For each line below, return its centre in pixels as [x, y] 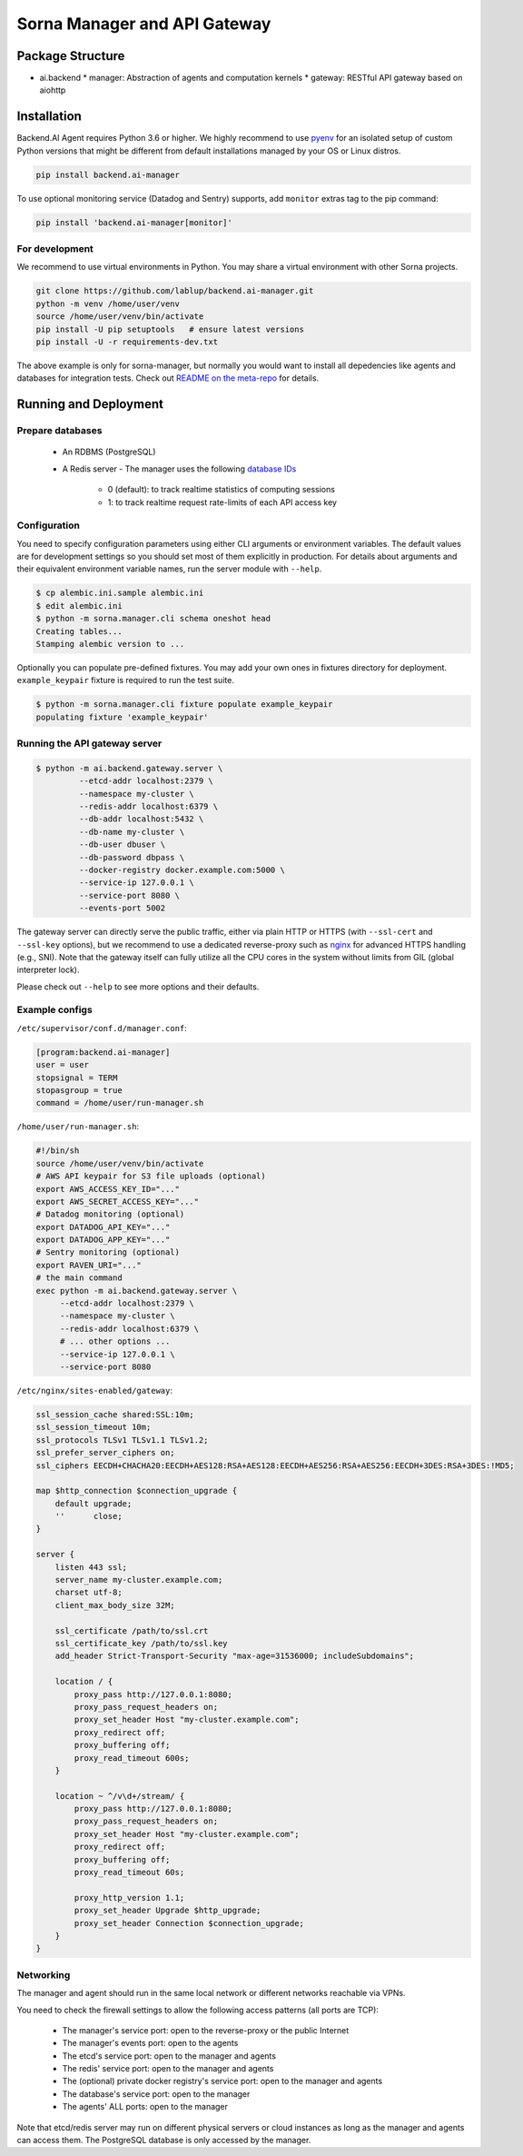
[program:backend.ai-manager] [103, 1052]
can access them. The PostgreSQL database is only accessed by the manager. [164, 2141]
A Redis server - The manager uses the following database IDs [179, 469]
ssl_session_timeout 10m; [94, 1427]
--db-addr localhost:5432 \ [141, 819]
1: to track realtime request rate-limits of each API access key [222, 502]
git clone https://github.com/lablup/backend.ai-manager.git [175, 291]
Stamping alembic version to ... [110, 644]
